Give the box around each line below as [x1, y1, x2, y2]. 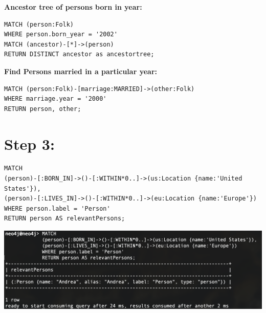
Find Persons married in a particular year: [4, 65, 157, 76]
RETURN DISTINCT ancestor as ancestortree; [4, 51, 154, 58]
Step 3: [4, 133, 55, 154]
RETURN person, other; [4, 105, 81, 113]
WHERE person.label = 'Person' [4, 205, 110, 212]
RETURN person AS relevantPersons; [4, 215, 125, 222]
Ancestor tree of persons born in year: [4, 2, 142, 12]
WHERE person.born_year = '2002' [4, 31, 118, 38]
